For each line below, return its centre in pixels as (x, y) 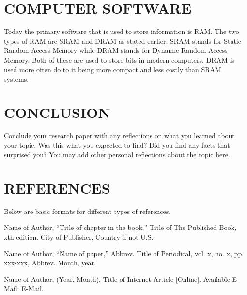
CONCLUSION (57, 112)
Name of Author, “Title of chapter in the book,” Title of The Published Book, (120, 227)
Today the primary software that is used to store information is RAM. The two (122, 31)
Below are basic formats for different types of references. (87, 211)
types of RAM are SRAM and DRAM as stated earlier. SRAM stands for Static (123, 41)
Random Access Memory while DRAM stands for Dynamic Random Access (116, 50)
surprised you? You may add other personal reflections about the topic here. (117, 154)
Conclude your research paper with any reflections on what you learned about (119, 135)
